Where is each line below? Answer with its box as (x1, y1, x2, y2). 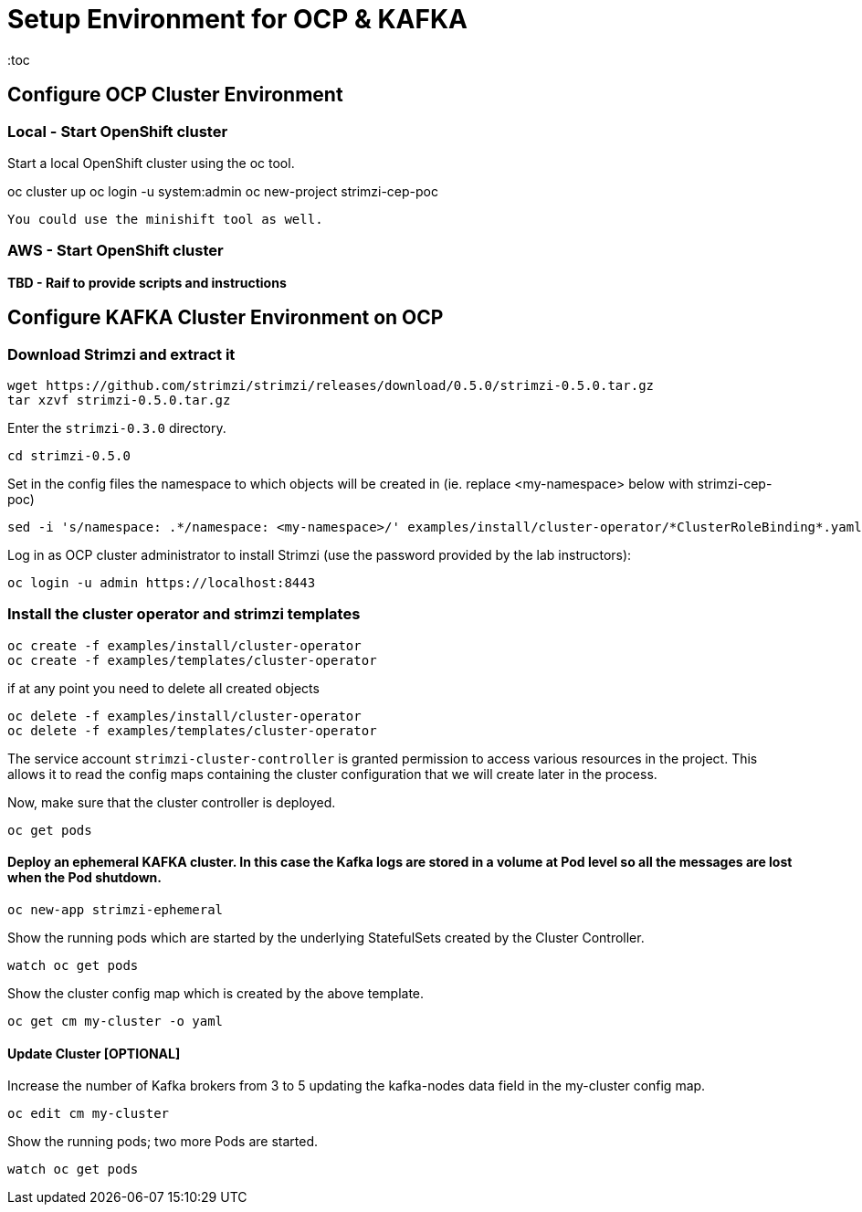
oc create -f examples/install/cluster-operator (7, 638, 362, 653)
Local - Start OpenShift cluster (7, 121, 228, 141)
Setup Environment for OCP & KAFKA (7, 4, 468, 35)
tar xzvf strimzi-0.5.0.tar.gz (7, 392, 231, 407)
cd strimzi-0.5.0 (7, 448, 131, 463)
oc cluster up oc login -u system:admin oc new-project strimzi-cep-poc (7, 183, 439, 199)
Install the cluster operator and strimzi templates (7, 605, 361, 624)
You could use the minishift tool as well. (7, 211, 323, 227)
